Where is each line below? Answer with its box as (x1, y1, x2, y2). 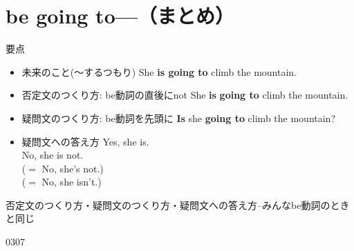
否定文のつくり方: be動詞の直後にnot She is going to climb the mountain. (21, 88, 348, 102)
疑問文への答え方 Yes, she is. (21, 134, 149, 148)
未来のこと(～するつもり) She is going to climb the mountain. (21, 64, 297, 79)
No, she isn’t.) (41, 174, 102, 189)
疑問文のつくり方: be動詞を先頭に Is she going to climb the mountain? (21, 110, 336, 125)
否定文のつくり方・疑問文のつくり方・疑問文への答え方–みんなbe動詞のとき (6, 197, 350, 212)
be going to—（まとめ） (6, 1, 234, 30)
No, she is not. (21, 148, 84, 162)
